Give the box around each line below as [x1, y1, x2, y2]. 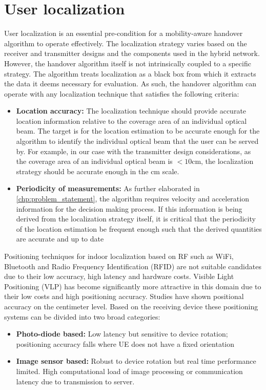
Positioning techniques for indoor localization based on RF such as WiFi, [4, 251, 234, 261]
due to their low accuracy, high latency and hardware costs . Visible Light [4, 271, 234, 282]
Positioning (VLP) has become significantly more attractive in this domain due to [4, 281, 261, 291]
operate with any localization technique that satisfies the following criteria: [4, 88, 239, 99]
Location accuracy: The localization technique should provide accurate [16, 105, 247, 116]
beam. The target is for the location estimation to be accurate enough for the [16, 125, 260, 136]
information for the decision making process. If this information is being [16, 203, 242, 214]
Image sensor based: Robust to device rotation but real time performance [16, 356, 256, 366]
